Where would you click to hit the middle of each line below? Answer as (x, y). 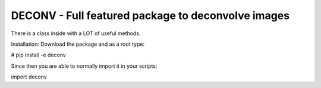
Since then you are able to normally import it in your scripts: (84, 66)
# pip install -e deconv (39, 55)
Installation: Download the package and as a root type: (78, 44)
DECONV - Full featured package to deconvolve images (150, 15)
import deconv (29, 77)
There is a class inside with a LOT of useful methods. (76, 33)
